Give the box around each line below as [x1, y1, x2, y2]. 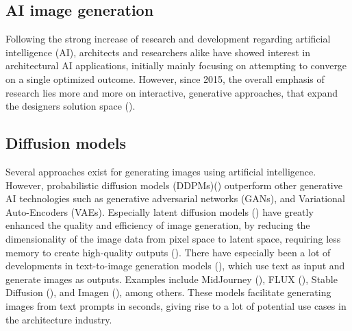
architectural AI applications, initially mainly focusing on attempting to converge [5, 58, 347, 73]
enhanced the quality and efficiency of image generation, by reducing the [5, 218, 310, 232]
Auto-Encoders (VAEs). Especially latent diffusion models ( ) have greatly [5, 204, 314, 219]
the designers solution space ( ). [5, 99, 136, 113]
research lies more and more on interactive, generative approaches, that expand [5, 85, 338, 99]
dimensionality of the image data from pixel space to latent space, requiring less [5, 231, 341, 245]
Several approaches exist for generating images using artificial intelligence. [5, 164, 316, 178]
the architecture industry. [5, 312, 112, 326]
